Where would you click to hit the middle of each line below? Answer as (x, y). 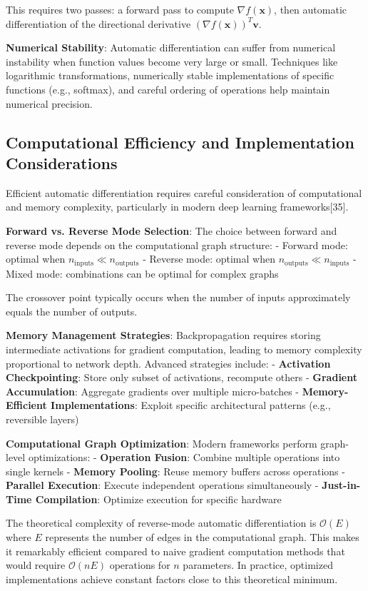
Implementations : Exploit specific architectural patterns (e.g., (191, 405)
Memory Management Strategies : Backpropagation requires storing (163, 335)
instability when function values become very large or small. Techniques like (172, 61)
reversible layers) (42, 419)
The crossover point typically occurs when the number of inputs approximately (178, 297)
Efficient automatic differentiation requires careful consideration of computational (184, 192)
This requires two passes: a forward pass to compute (120, 9)
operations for (140, 565)
